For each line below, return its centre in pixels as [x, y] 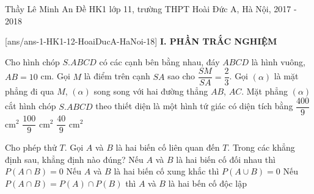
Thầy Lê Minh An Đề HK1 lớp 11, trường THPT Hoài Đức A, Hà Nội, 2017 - [151, 9]
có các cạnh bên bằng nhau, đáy [159, 61]
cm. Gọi [55, 76]
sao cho [181, 76]
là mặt [286, 76]
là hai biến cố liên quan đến [168, 147]
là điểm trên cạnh [117, 76]
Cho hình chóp [32, 61]
